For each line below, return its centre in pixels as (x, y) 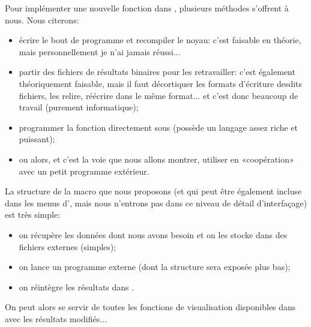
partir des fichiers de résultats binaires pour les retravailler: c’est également (157, 72)
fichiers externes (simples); (68, 246)
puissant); (37, 139)
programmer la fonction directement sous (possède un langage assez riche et (158, 127)
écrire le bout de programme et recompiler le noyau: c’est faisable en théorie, (160, 40)
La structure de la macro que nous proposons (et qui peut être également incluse (153, 191)
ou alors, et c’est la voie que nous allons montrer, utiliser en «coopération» (156, 159)
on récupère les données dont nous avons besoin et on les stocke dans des (153, 234)
